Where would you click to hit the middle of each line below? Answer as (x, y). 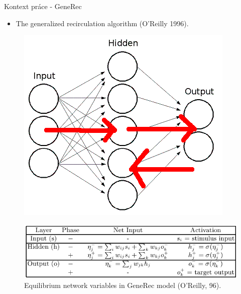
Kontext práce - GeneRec (43, 6)
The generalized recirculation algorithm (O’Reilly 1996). (102, 23)
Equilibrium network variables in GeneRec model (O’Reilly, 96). (123, 285)
